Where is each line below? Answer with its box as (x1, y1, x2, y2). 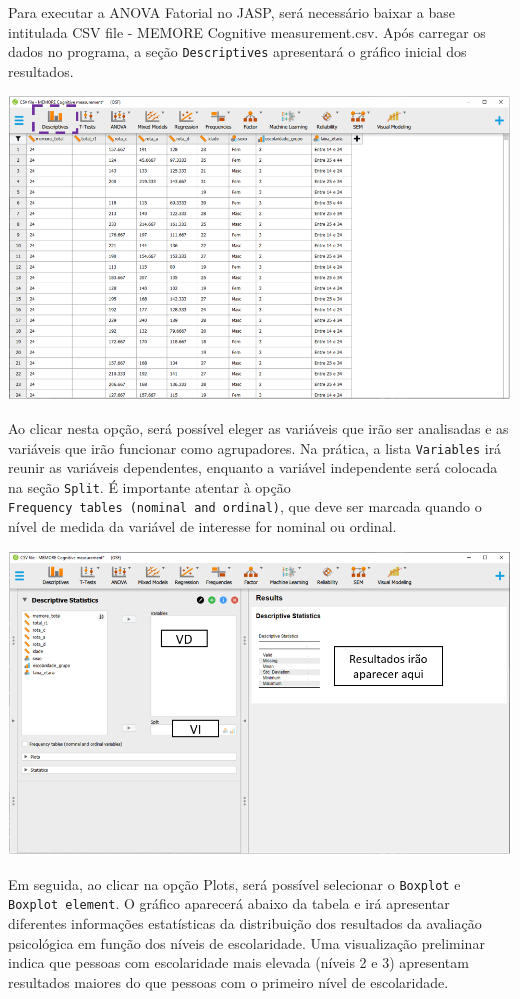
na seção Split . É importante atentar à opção (8, 476, 291, 497)
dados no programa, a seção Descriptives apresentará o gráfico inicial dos (8, 41, 467, 62)
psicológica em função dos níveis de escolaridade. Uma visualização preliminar (8, 932, 485, 953)
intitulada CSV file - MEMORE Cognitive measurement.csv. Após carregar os (8, 21, 486, 42)
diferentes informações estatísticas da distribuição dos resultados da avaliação (8, 913, 482, 933)
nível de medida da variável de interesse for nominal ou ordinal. (8, 516, 397, 537)
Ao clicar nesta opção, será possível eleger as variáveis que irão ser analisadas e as (8, 417, 509, 438)
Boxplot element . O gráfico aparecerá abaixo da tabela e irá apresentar (8, 893, 450, 914)
